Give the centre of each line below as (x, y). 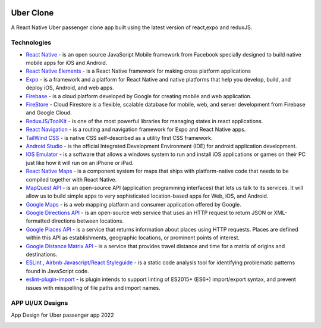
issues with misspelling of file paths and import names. (93, 288)
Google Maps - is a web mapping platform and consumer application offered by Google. (134, 204)
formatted (38, 221)
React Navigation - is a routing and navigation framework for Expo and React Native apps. (136, 129)
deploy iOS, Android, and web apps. (70, 88)
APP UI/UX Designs (40, 303)
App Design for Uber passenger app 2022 (62, 315)
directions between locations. (88, 221)
